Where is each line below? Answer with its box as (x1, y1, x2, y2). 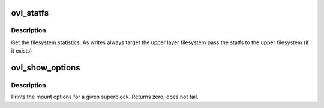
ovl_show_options (11, 63, 80, 73)
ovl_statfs (11, 8, 49, 18)
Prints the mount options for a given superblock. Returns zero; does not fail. (11, 93, 199, 101)
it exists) (11, 47, 32, 54)
